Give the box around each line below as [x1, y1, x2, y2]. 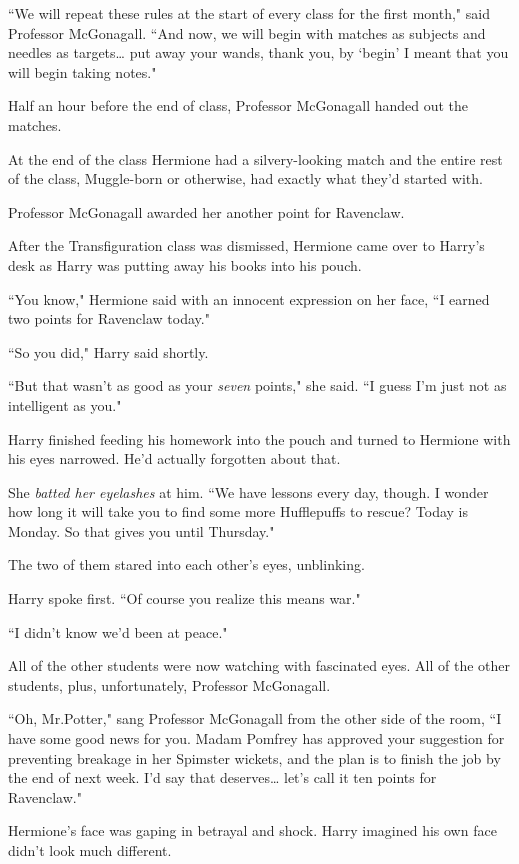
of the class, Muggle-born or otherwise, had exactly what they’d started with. [8, 168, 483, 189]
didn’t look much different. [8, 840, 172, 860]
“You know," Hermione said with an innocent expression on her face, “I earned [8, 288, 490, 309]
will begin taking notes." [8, 61, 157, 82]
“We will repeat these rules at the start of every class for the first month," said [8, 3, 490, 23]
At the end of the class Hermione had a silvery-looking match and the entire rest [8, 148, 503, 169]
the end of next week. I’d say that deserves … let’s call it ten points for [8, 767, 437, 788]
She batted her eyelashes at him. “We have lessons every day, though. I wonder [8, 481, 489, 502]
